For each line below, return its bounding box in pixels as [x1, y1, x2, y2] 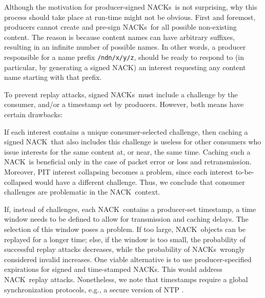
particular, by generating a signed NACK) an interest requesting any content [4, 61, 246, 72]
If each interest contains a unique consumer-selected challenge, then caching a [4, 126, 248, 137]
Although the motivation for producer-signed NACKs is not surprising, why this [4, 2, 257, 12]
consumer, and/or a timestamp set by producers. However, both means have [4, 99, 244, 110]
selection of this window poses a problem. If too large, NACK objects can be [4, 223, 246, 234]
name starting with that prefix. [4, 72, 102, 82]
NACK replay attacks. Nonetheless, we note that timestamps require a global [4, 273, 248, 284]
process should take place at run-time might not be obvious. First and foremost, [4, 11, 256, 22]
